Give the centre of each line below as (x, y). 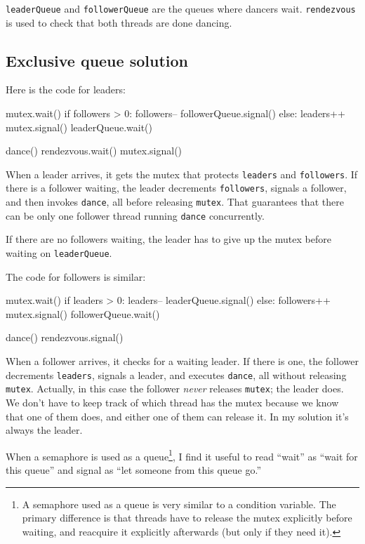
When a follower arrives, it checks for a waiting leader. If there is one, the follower (182, 361)
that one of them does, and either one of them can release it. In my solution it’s (177, 416)
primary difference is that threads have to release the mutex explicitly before (187, 518)
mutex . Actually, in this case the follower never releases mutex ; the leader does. (175, 389)
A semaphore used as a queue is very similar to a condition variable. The (179, 504)
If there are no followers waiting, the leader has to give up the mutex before (168, 239)
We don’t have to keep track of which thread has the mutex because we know (172, 402)
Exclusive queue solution (97, 60)
